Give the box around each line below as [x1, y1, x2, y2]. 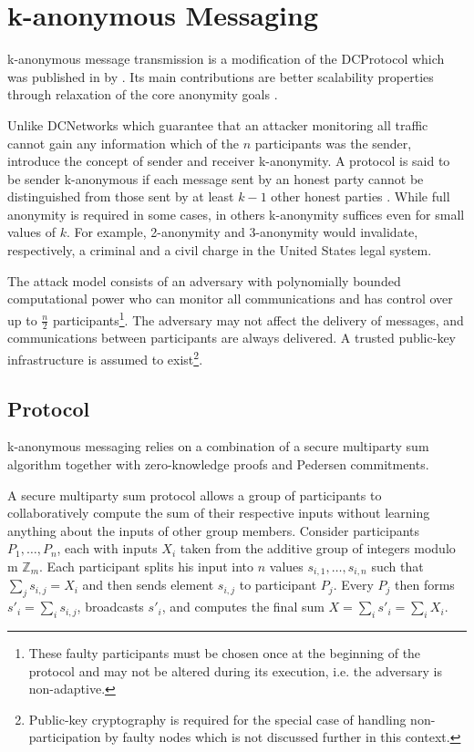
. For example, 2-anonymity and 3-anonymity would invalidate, [66, 222, 418, 242]
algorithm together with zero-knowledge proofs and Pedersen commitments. [7, 454, 429, 473]
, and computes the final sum [161, 597, 325, 616]
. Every [333, 575, 374, 594]
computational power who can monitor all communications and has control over [7, 289, 453, 308]
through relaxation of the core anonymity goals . [7, 85, 278, 104]
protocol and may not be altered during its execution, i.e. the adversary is [28, 661, 442, 680]
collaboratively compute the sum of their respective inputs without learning [7, 503, 430, 522]
